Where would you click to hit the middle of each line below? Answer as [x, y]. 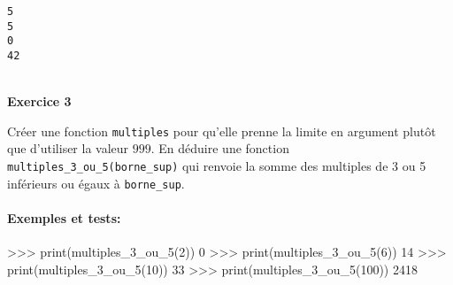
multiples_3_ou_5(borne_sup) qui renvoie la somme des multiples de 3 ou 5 [217, 166]
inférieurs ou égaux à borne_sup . [96, 183]
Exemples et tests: [64, 217]
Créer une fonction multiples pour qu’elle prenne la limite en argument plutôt [222, 131]
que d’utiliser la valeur [68, 148]
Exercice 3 [39, 101]
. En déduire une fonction [220, 148]
